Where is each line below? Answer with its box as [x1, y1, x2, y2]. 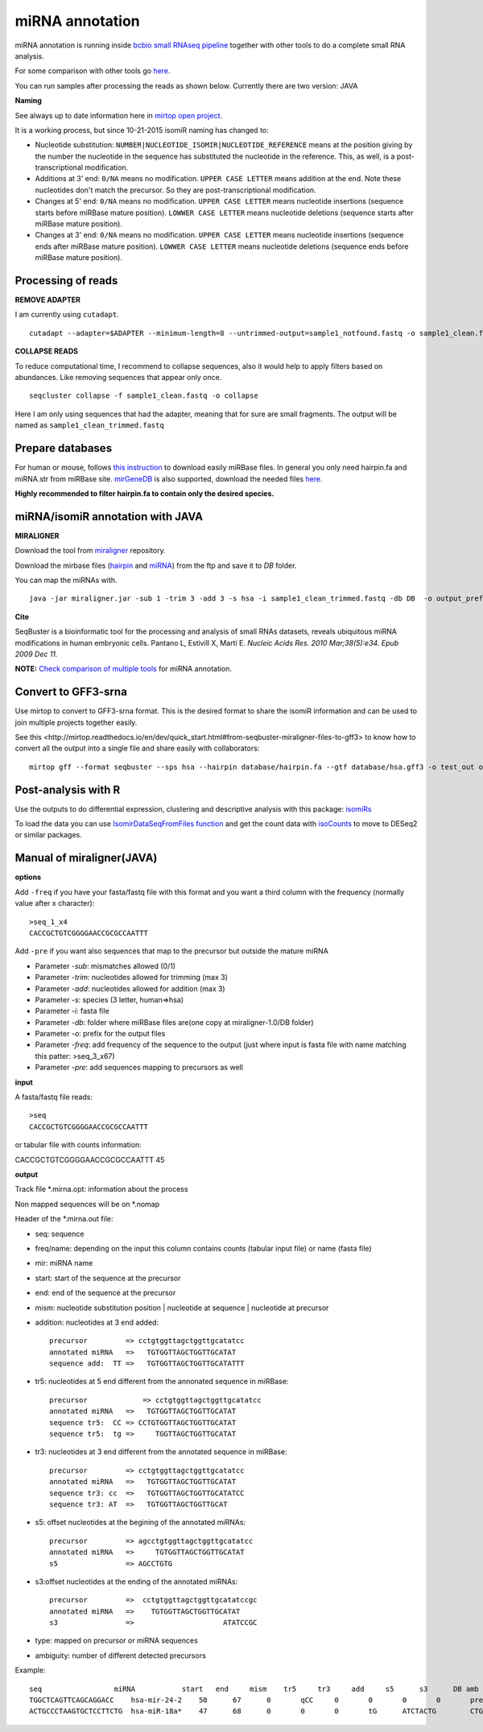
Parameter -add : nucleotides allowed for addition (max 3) [35, 983, 225, 994]
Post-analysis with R [14, 783, 121, 796]
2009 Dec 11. [14, 649, 58, 659]
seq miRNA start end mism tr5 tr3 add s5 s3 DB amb [29, 1684, 479, 1693]
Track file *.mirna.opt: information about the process [14, 1184, 188, 1194]
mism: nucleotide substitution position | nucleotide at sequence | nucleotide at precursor [35, 1303, 329, 1312]
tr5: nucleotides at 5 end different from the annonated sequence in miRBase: [35, 1377, 289, 1387]
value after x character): [14, 899, 95, 908]
